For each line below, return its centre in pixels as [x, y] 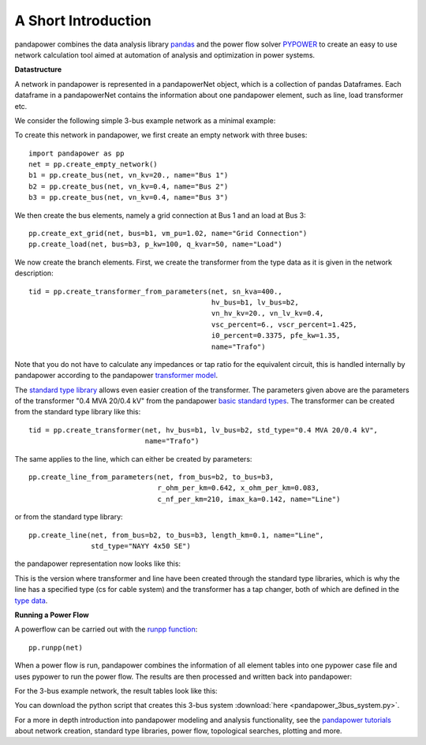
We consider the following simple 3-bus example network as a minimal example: [145, 120]
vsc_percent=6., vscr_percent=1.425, [284, 324]
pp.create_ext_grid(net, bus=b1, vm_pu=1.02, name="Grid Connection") [168, 234]
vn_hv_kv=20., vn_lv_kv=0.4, [267, 313]
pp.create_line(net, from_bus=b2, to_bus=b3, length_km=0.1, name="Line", [176, 535]
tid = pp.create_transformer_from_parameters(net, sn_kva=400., [156, 291]
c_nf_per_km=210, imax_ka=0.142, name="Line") [249, 499]
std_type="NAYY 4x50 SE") [141, 546]
